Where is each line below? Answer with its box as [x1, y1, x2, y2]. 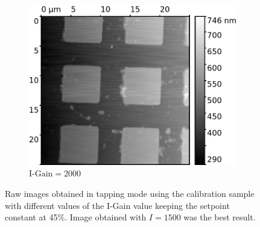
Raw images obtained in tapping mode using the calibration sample [5, 187, 255, 199]
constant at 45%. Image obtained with [5, 211, 147, 223]
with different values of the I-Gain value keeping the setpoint [5, 199, 230, 211]
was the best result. [183, 211, 256, 223]
